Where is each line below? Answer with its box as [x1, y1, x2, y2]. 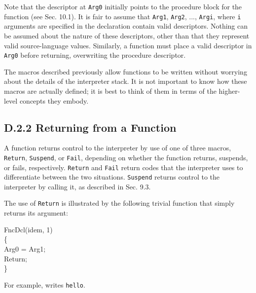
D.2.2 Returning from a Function [4, 119, 177, 135]
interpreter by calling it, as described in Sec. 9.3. [4, 181, 151, 191]
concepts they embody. [19, 95, 89, 106]
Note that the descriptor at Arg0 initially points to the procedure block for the [4, 1, 242, 11]
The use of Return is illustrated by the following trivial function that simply [4, 198, 235, 208]
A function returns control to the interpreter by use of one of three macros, [4, 143, 231, 153]
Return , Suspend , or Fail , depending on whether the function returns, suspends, [4, 152, 248, 162]
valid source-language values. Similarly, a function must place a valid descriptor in [4, 40, 252, 50]
